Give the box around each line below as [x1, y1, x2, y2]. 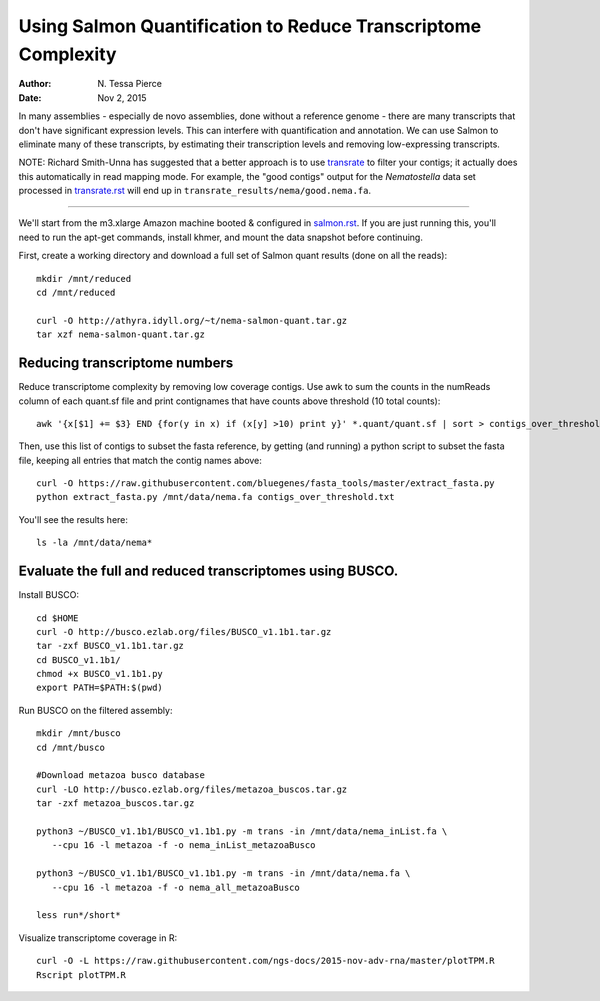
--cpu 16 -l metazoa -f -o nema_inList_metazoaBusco [51, 840, 316, 851]
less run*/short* [36, 910, 121, 921]
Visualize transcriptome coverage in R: [18, 931, 178, 944]
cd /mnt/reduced [36, 287, 116, 299]
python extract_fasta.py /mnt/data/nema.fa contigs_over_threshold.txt [36, 491, 395, 503]
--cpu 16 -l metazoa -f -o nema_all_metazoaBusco [51, 881, 300, 893]
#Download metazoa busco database [36, 770, 205, 781]
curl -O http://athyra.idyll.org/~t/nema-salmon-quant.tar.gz [36, 315, 348, 326]
